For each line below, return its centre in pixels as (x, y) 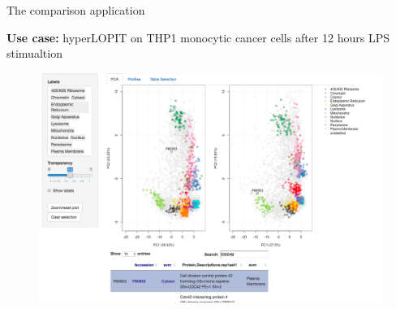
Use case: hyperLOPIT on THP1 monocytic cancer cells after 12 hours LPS (198, 37)
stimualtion (34, 53)
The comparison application (76, 10)
